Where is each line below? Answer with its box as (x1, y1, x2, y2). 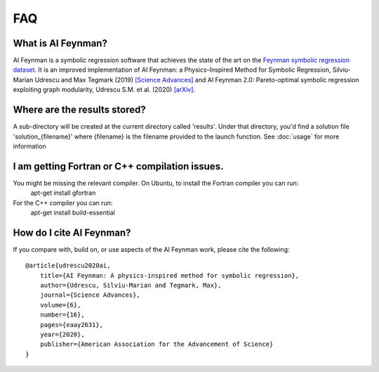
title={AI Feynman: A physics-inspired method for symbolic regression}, (39, 271, 300, 279)
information (13, 141, 47, 150)
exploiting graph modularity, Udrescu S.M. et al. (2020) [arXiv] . (13, 85, 196, 94)
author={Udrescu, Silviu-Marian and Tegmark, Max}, (39, 281, 222, 290)
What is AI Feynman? (13, 37, 108, 49)
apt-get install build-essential (30, 208, 115, 217)
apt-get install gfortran (30, 188, 96, 197)
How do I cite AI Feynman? (13, 226, 131, 238)
